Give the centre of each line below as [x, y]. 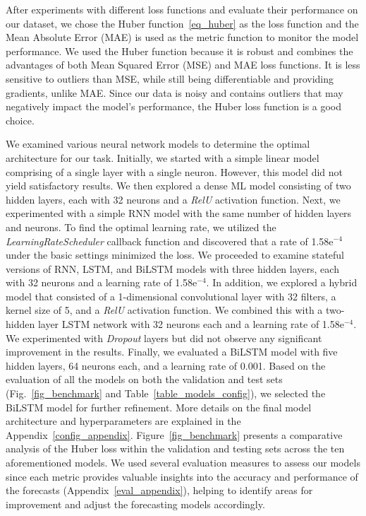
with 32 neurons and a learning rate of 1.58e [102, 282]
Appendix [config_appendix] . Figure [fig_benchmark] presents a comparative [174, 434]
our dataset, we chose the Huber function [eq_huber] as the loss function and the [182, 23]
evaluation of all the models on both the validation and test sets [144, 379]
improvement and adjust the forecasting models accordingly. [135, 504]
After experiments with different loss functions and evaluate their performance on [182, 9]
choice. [20, 120]
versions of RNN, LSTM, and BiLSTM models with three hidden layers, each [172, 268]
